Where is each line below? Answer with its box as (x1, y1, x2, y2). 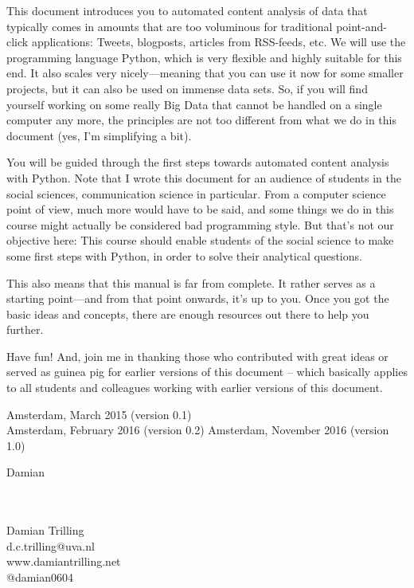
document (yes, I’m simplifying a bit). (6, 127, 192, 143)
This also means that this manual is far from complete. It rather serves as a (6, 274, 376, 291)
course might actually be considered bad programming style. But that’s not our (6, 216, 394, 233)
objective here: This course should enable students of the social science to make (6, 232, 394, 249)
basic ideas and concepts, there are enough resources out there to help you (6, 305, 369, 322)
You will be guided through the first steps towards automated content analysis (6, 154, 389, 171)
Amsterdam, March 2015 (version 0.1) (6, 406, 192, 422)
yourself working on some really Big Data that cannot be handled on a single (6, 96, 382, 112)
